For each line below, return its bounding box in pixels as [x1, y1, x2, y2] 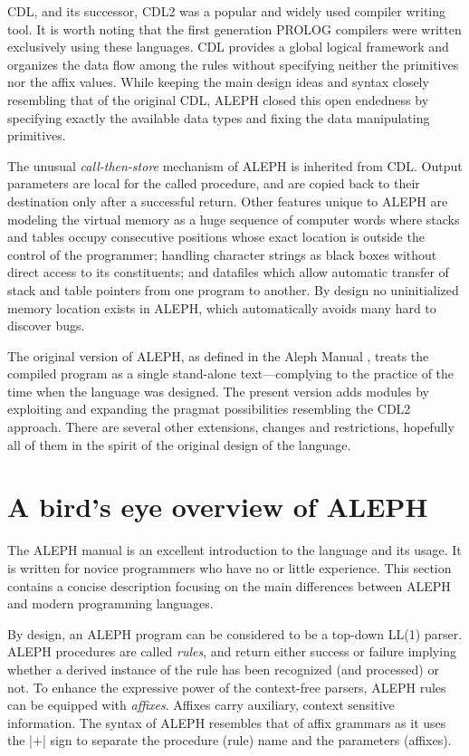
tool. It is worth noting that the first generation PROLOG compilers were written [7, 19, 462, 38]
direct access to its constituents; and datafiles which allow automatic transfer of [7, 263, 449, 282]
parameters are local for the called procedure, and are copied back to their [7, 174, 420, 193]
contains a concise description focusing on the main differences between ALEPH [7, 576, 451, 595]
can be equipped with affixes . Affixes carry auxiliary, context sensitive [7, 695, 395, 714]
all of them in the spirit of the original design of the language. [7, 435, 351, 454]
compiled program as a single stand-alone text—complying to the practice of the [7, 364, 455, 383]
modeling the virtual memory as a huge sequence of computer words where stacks [7, 209, 460, 228]
